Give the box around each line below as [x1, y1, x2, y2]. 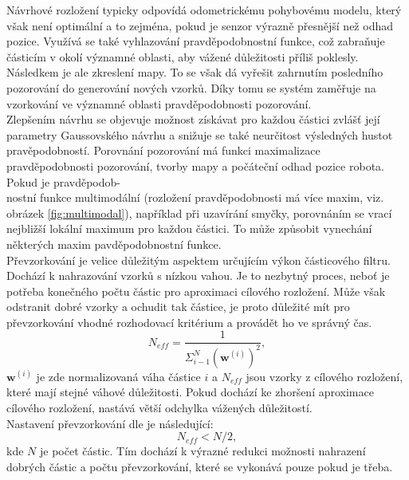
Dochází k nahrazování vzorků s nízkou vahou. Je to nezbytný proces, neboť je [6, 267, 390, 284]
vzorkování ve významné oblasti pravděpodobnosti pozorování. [6, 95, 312, 112]
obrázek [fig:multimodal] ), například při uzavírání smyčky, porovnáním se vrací [6, 204, 392, 221]
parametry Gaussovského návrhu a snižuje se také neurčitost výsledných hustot [6, 126, 393, 143]
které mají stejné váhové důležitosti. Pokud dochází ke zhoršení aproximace [6, 384, 374, 400]
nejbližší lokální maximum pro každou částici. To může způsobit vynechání [6, 220, 372, 237]
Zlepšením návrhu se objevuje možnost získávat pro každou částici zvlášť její [6, 111, 380, 128]
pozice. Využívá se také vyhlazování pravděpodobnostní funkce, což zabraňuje [6, 33, 385, 49]
